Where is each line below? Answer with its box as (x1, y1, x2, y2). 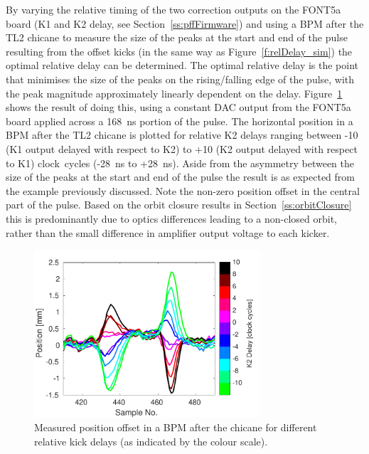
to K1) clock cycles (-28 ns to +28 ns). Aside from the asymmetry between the (6, 155, 354, 170)
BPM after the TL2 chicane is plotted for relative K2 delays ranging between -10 (6, 127, 358, 142)
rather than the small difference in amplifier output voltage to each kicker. (6, 225, 330, 240)
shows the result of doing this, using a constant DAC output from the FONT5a (6, 100, 351, 115)
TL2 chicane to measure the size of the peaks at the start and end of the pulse (6, 30, 348, 45)
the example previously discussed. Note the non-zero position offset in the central (6, 183, 360, 198)
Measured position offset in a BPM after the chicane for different (34, 420, 317, 435)
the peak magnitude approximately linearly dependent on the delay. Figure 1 (6, 85, 343, 100)
